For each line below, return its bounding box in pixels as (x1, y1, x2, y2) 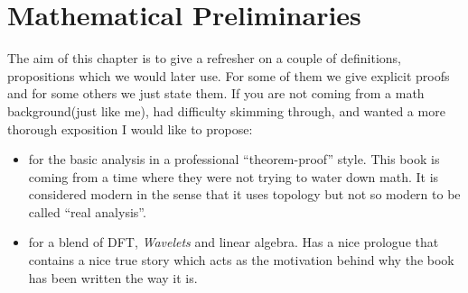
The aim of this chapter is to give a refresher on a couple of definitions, (7, 49, 402, 68)
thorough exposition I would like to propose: (7, 119, 253, 138)
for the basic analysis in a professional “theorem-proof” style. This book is (28, 150, 440, 169)
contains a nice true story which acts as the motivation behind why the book (28, 251, 454, 270)
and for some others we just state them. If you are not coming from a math (7, 84, 425, 103)
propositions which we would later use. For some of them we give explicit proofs (7, 66, 450, 85)
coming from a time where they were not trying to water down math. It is (28, 167, 439, 186)
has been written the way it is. (28, 268, 198, 287)
